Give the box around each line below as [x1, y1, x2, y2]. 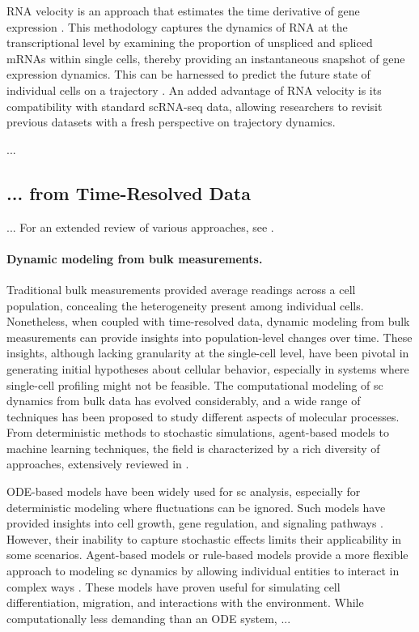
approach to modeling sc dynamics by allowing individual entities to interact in [6, 562, 400, 579]
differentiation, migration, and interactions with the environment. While [6, 594, 364, 611]
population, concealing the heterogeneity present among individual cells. [6, 297, 364, 314]
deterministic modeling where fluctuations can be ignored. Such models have [6, 498, 386, 515]
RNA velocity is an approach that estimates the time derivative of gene [6, 2, 360, 19]
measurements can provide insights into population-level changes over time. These [6, 328, 413, 345]
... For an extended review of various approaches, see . [6, 218, 274, 235]
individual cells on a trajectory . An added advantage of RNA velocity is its [6, 81, 382, 98]
